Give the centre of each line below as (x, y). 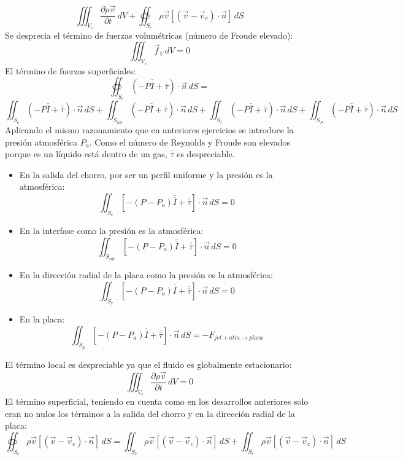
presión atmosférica (41, 142)
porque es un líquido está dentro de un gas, (86, 154)
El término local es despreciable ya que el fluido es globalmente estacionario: (148, 364)
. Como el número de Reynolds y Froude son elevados (190, 142)
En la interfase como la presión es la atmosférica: (111, 231)
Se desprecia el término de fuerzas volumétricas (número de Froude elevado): (149, 35)
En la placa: (42, 318)
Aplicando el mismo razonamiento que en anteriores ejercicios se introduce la (149, 129)
